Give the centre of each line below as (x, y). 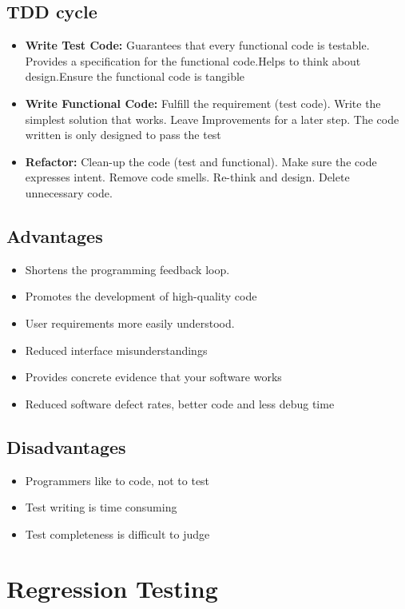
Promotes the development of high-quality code (141, 296)
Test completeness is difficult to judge (117, 533)
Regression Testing (112, 589)
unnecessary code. (69, 192)
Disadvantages (66, 446)
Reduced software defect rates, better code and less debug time (180, 403)
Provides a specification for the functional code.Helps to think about (193, 60)
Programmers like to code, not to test (117, 480)
